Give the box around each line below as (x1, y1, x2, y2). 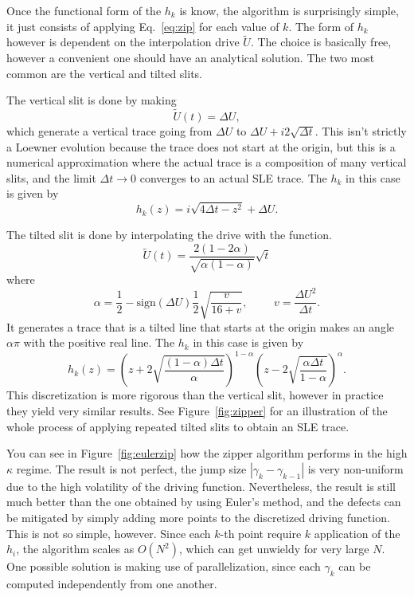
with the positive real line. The (23, 334, 175, 351)
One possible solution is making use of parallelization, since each (6, 558, 321, 575)
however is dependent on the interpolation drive (6, 33, 240, 50)
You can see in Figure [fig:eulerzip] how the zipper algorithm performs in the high (6, 445, 408, 461)
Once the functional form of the (6, 2, 162, 18)
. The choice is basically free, (250, 33, 392, 50)
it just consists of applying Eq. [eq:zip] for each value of (6, 18, 279, 34)
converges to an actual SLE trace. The (139, 169, 327, 186)
